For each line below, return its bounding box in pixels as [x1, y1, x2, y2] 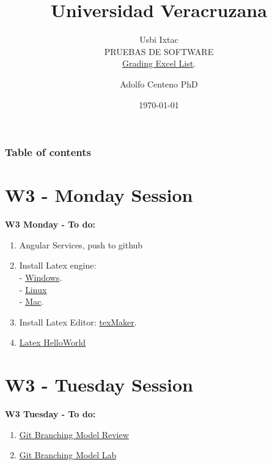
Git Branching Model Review [19, 428, 129, 441]
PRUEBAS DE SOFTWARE [104, 45, 214, 58]
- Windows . [19, 270, 62, 283]
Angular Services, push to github [19, 238, 143, 251]
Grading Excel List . [122, 57, 196, 70]
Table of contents [5, 144, 91, 160]
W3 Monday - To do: [5, 218, 95, 231]
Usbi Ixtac [139, 33, 178, 46]
